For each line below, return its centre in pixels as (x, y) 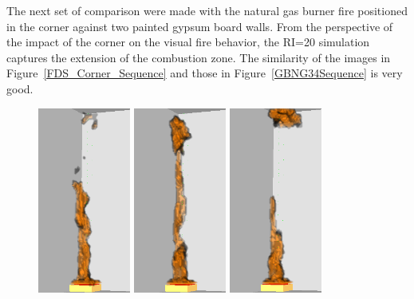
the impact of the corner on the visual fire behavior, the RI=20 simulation (188, 42)
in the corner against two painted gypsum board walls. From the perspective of (200, 26)
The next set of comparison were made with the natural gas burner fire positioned (207, 10)
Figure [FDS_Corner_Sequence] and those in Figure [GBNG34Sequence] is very (205, 73)
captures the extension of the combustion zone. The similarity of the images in (199, 57)
